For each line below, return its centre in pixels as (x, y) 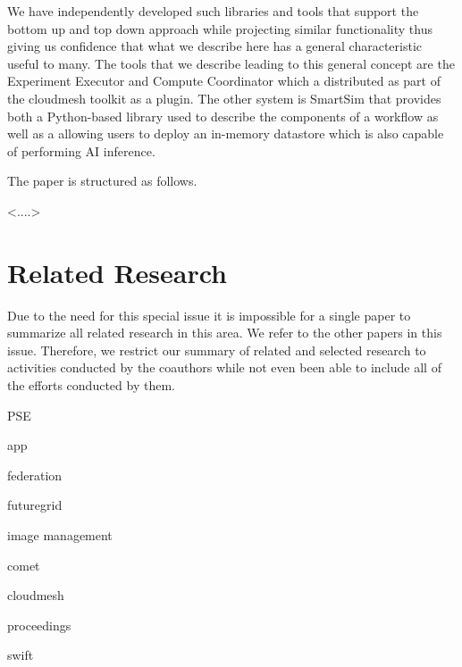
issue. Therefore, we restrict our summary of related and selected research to (217, 350)
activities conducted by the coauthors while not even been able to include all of (224, 367)
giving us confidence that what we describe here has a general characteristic (215, 46)
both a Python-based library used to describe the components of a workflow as (223, 116)
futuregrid (35, 505)
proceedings (39, 625)
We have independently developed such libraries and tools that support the (213, 11)
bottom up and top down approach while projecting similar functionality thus (220, 28)
